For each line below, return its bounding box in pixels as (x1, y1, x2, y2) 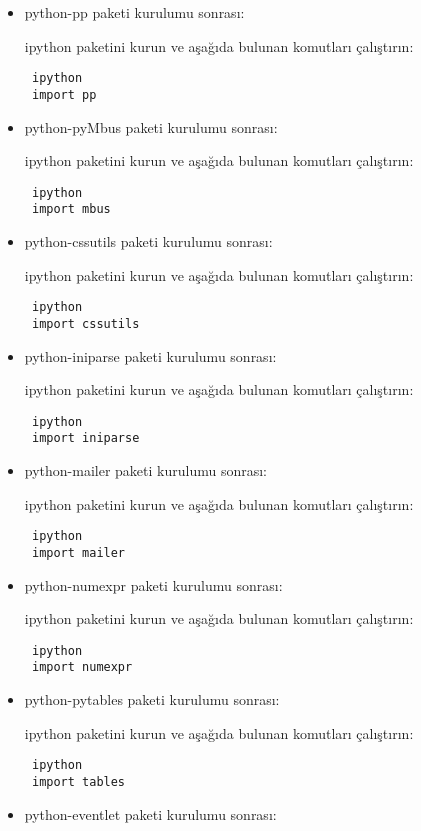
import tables (31, 774, 126, 789)
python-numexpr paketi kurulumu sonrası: (24, 574, 283, 595)
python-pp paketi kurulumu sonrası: (24, 2, 245, 22)
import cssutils (31, 316, 140, 331)
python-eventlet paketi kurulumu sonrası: (24, 803, 277, 824)
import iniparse (31, 431, 140, 446)
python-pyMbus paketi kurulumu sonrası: (24, 116, 278, 137)
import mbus (31, 202, 111, 217)
